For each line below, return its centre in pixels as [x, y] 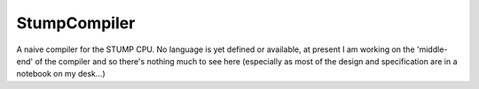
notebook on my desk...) [61, 74]
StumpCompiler [76, 23]
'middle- [432, 49]
